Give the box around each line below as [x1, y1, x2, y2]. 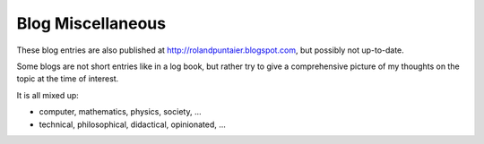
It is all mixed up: [16, 89, 80, 100]
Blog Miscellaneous [16, 13, 166, 33]
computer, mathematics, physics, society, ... [39, 106, 202, 117]
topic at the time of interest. [16, 73, 119, 84]
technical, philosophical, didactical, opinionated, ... [39, 119, 226, 130]
